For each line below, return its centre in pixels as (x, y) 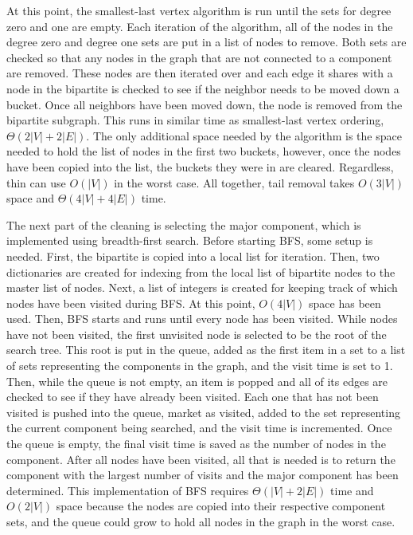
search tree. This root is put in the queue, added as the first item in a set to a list (206, 350)
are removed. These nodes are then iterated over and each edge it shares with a (200, 73)
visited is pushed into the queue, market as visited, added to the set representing (203, 412)
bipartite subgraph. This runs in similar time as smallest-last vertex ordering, (195, 120)
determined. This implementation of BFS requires (128, 490)
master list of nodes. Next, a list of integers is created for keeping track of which (202, 287)
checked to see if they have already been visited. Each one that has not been (193, 397)
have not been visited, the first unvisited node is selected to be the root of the (197, 334)
